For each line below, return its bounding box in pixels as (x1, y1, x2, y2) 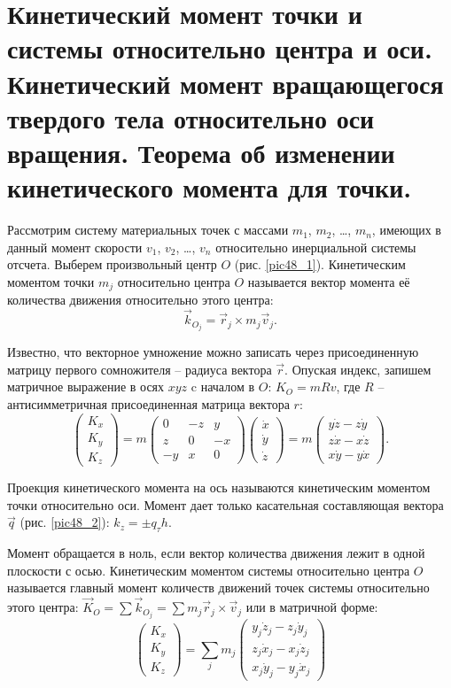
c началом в (191, 377, 255, 396)
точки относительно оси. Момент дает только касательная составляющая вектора (7, 495, 444, 514)
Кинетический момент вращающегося (7, 65, 444, 101)
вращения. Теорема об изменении (7, 134, 395, 170)
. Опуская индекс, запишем (284, 359, 432, 378)
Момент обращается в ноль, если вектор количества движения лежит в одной (7, 544, 425, 562)
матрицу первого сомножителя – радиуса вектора (7, 359, 272, 378)
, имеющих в (371, 220, 441, 239)
